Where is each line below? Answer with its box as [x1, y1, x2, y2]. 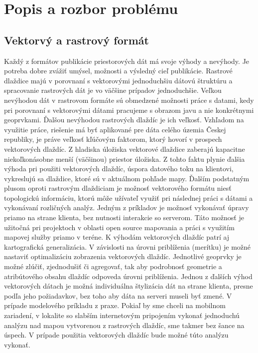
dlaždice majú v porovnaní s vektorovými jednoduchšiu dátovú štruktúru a [4, 75, 233, 85]
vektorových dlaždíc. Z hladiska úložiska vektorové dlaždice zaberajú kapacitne [4, 143, 245, 154]
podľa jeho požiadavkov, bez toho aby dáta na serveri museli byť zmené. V [4, 290, 232, 301]
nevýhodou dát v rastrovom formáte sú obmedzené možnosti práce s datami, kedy [4, 94, 254, 105]
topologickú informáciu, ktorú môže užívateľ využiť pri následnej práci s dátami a [4, 192, 253, 203]
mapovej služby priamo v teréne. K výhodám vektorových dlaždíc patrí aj [4, 232, 230, 242]
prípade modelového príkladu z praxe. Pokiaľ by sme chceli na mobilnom [4, 300, 226, 311]
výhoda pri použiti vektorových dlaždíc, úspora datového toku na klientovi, [4, 163, 234, 174]
